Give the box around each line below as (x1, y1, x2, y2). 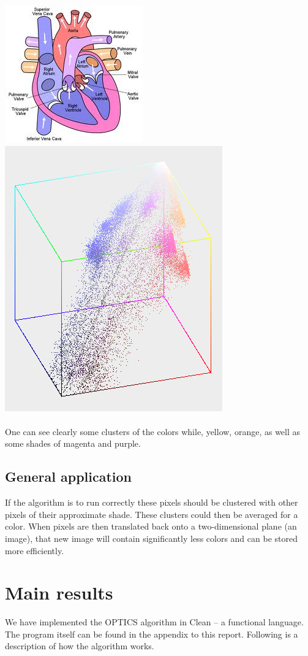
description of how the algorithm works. (5, 639, 154, 652)
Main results (5, 580, 113, 605)
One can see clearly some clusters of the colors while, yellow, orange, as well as (5, 425, 301, 438)
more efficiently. (5, 544, 64, 557)
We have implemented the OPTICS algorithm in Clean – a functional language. (5, 615, 304, 628)
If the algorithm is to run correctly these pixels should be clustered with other (5, 496, 298, 509)
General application (5, 467, 132, 486)
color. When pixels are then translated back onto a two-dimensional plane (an (5, 520, 297, 533)
